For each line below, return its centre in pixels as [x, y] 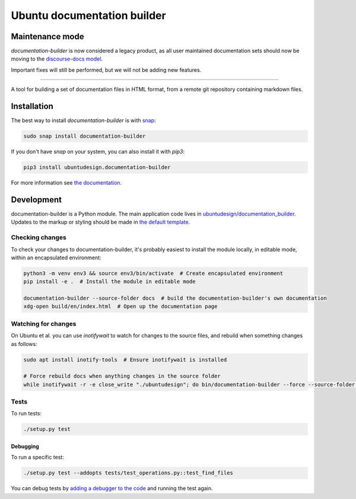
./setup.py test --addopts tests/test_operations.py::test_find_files [128, 473]
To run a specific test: [38, 457]
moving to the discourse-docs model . [57, 59]
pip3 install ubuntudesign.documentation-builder [97, 167]
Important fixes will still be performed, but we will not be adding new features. [106, 70]
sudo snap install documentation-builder [85, 136]
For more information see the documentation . [66, 183]
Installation [32, 107]
